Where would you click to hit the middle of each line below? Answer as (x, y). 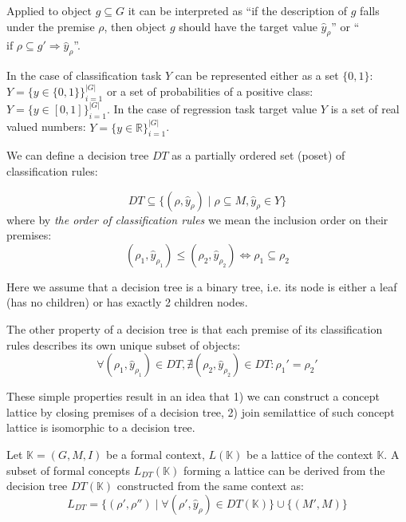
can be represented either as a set (257, 75)
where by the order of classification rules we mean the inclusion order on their (197, 219)
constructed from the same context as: (210, 486)
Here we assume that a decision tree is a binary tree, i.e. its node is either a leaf (202, 286)
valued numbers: (46, 127)
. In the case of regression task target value (212, 109)
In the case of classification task (84, 75)
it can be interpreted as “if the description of (238, 10)
